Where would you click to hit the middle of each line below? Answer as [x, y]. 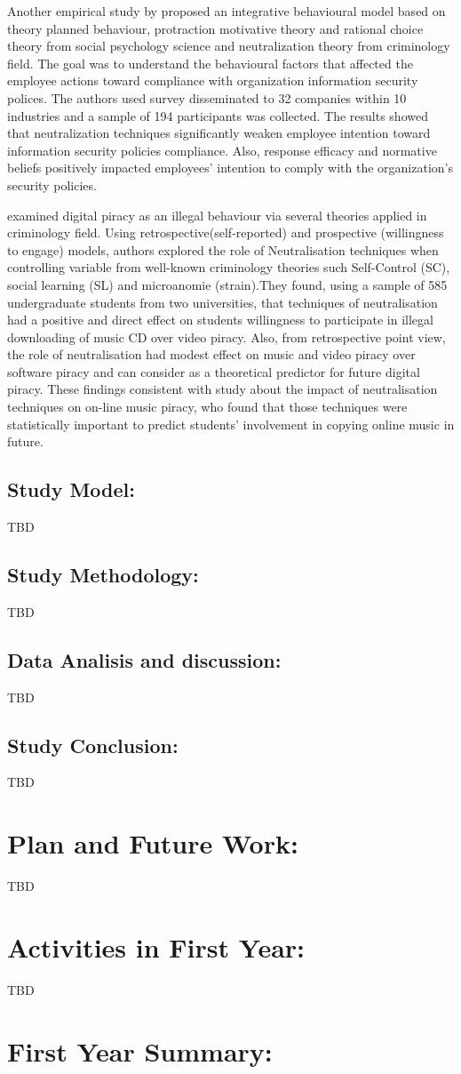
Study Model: [71, 489]
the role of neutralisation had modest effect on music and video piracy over [211, 354]
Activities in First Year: [156, 946]
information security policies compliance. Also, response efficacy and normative [222, 150]
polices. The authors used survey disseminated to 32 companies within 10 [207, 97]
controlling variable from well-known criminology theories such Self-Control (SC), [229, 267]
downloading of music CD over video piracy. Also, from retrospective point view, [227, 337]
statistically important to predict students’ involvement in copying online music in [231, 424]
